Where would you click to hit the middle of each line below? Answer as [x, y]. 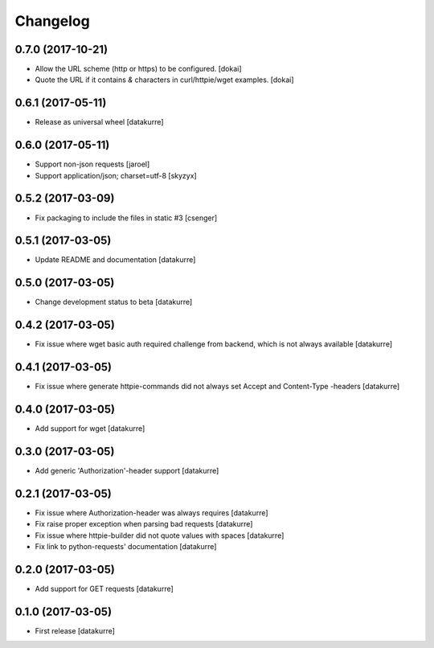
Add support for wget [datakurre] [90, 429]
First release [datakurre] [75, 630]
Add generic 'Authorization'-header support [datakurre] [127, 471]
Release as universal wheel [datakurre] [99, 122]
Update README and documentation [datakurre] [115, 260]
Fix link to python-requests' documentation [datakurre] [126, 547]
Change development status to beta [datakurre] [114, 302]
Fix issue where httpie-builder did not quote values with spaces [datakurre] [160, 535]
